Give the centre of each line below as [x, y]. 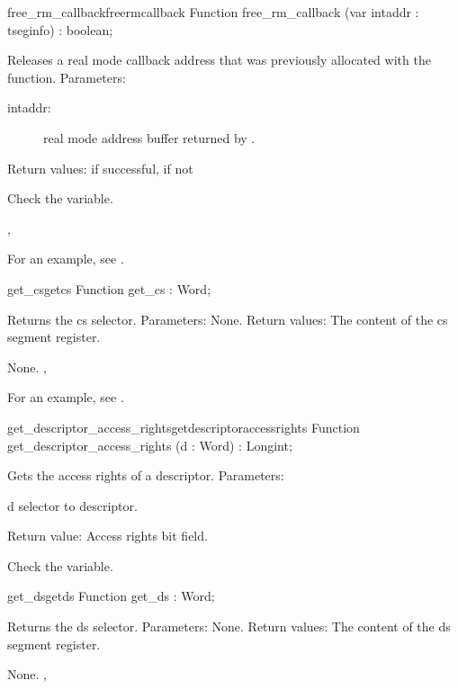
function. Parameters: [67, 77]
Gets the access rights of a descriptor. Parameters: [146, 475]
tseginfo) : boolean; [60, 29]
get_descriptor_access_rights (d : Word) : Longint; [150, 445]
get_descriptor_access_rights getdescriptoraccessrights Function [184, 427]
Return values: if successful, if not [100, 168]
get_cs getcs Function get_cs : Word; [109, 288]
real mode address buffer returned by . [149, 137]
